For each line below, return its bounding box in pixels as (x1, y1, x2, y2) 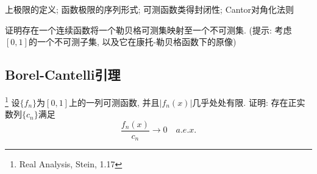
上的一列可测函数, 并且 (68, 96, 160, 108)
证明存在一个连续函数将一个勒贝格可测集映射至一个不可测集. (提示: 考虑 (5, 23, 292, 36)
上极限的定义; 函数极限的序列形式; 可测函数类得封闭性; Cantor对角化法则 (5, 3, 294, 15)
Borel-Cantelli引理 (5, 65, 121, 84)
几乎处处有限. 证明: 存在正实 (192, 96, 305, 108)
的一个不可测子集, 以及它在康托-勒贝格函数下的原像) (28, 35, 237, 48)
